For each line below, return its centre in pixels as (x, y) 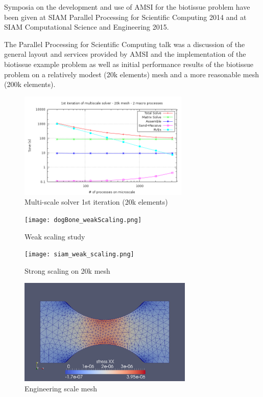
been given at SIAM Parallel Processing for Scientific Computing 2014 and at (125, 17)
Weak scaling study (55, 236)
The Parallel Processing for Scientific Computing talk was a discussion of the (125, 44)
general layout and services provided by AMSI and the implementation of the (125, 54)
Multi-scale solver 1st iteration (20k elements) (96, 202)
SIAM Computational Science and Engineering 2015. (87, 27)
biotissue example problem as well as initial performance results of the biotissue (129, 64)
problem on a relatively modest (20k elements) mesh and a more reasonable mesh (132, 74)
